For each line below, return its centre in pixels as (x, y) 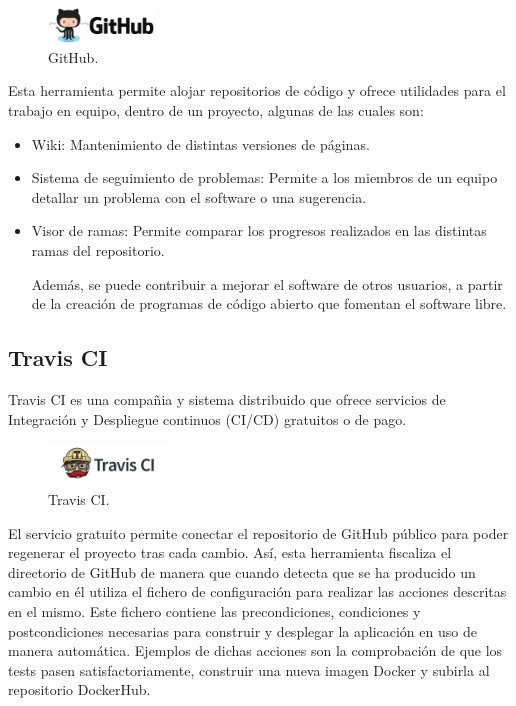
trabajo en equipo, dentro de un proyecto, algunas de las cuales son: (216, 109)
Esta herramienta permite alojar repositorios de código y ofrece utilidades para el (257, 90)
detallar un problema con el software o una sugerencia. (199, 196)
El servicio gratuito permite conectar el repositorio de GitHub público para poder (258, 532)
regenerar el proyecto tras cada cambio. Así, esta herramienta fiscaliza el (230, 552)
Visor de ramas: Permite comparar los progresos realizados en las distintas (259, 230)
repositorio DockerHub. (79, 689)
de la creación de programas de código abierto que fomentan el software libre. (269, 303)
